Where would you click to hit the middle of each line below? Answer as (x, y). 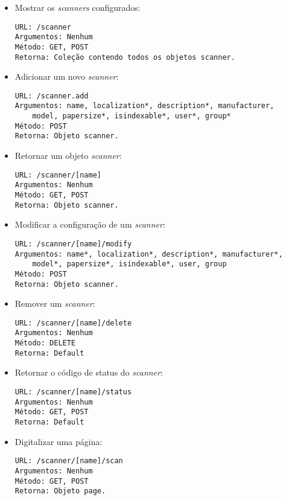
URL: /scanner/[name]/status (73, 392)
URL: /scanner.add (52, 96)
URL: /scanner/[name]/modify (73, 244)
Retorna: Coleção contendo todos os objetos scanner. (125, 57)
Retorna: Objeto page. (60, 491)
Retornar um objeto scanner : (68, 155)
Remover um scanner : (55, 303)
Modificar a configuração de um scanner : (90, 224)
